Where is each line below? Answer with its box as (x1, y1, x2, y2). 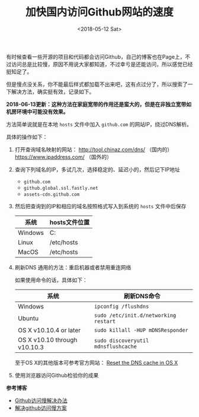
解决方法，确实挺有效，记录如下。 (11, 88, 95, 95)
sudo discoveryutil (94, 337, 149, 344)
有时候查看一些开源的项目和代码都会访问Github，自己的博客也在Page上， (6, 53, 185, 60)
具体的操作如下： (6, 133, 48, 140)
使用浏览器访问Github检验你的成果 (14, 371, 99, 378)
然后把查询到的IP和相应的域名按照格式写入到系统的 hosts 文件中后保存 (14, 202, 187, 209)
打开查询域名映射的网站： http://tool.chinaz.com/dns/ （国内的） (14, 146, 173, 153)
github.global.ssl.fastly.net (23, 185, 99, 191)
